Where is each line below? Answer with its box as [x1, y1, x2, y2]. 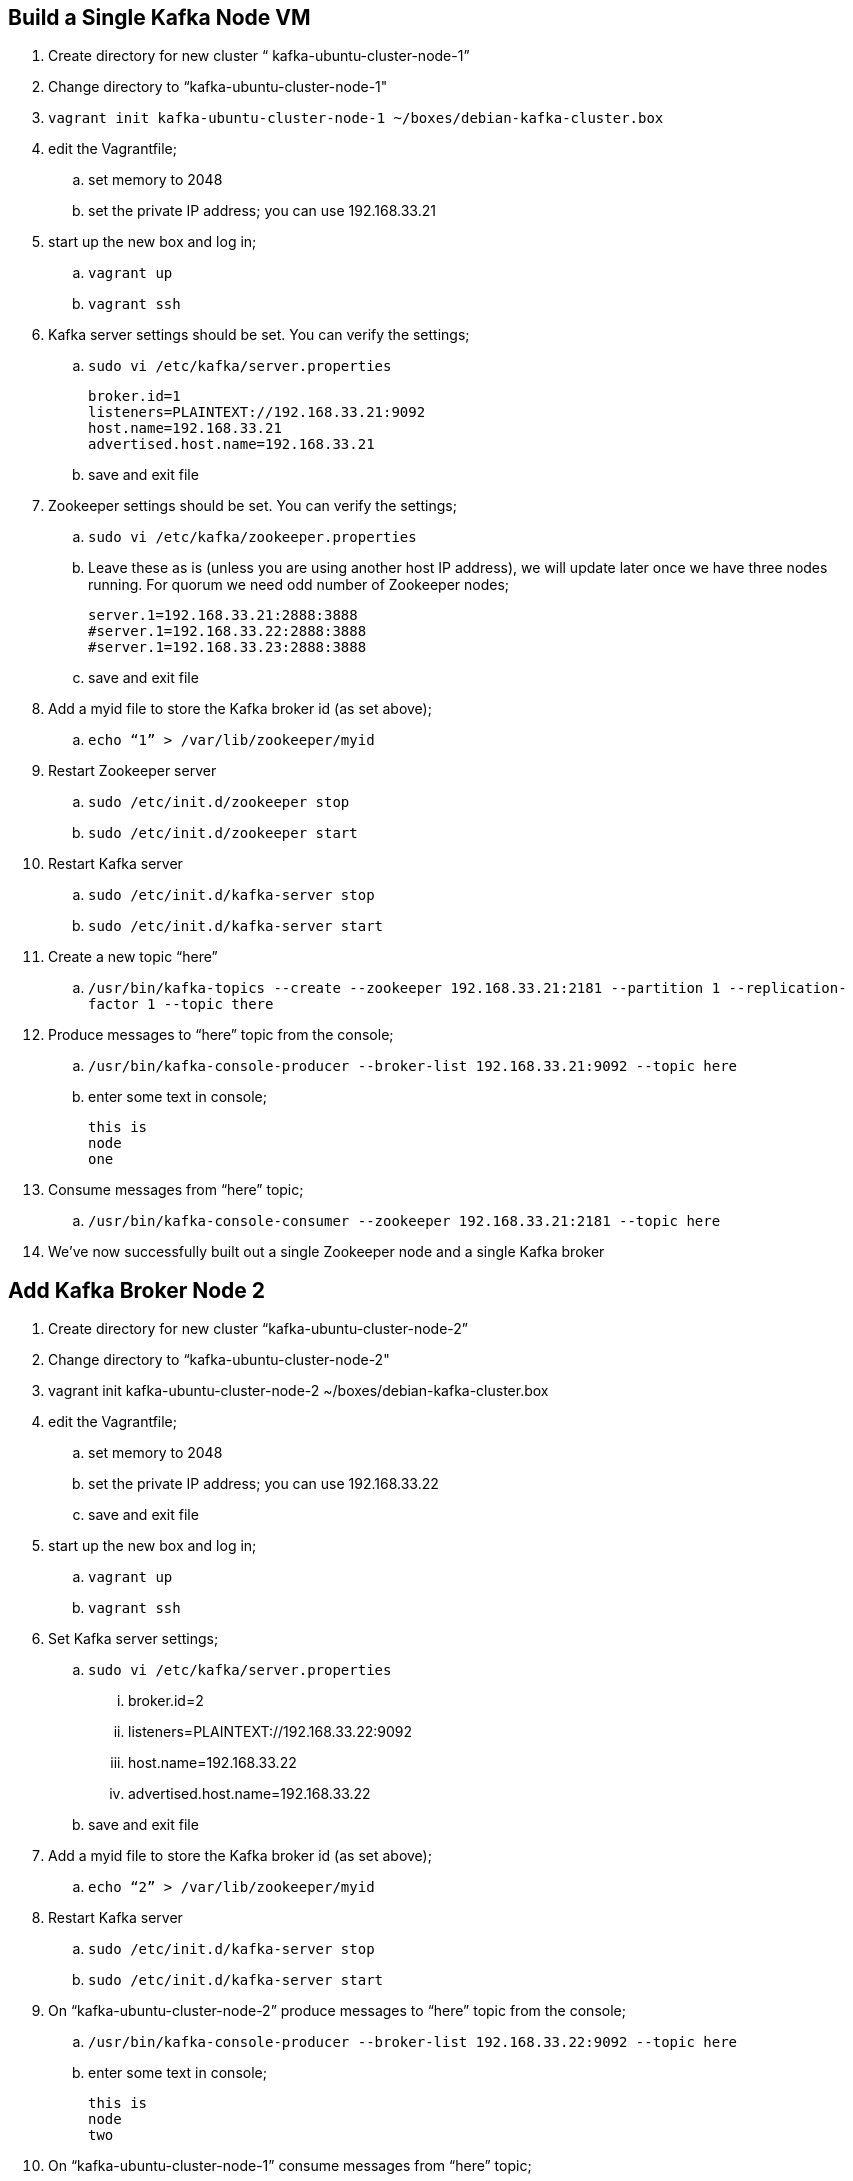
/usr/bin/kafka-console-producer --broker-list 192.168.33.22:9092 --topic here [88, 2034, 738, 2051]
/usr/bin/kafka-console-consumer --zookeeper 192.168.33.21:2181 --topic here [88, 1213, 721, 1230]
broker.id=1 [88, 388, 181, 405]
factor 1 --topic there [88, 996, 274, 1013]
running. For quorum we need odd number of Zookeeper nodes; [88, 576, 510, 594]
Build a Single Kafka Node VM [8, 5, 311, 30]
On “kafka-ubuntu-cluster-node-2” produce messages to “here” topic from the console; [48, 2002, 626, 2020]
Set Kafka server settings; [48, 1630, 219, 1648]
